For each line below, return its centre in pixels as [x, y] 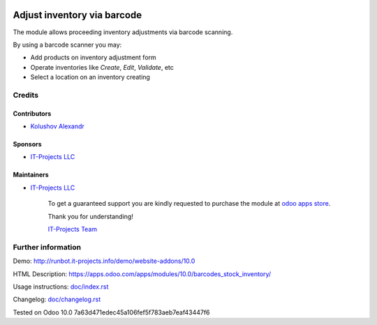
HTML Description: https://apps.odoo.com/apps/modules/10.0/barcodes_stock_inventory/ [142, 274]
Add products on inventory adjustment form [93, 58]
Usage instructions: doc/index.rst [61, 287]
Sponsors [27, 144]
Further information [47, 247]
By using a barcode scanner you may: [67, 45]
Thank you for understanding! [91, 216]
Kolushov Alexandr [58, 126]
